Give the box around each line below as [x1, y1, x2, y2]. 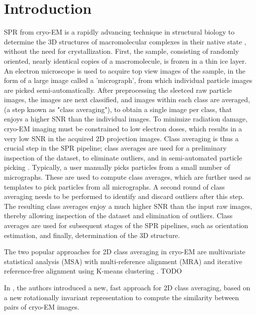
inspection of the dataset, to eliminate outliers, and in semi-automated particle [4, 152, 242, 162]
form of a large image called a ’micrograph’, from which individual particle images [4, 75, 253, 85]
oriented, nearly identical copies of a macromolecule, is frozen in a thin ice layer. [4, 55, 247, 66]
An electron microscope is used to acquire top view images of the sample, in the [4, 65, 246, 76]
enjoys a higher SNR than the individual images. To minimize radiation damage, [4, 114, 248, 124]
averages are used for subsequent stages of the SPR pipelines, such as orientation [4, 220, 249, 230]
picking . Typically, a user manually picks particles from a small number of [4, 162, 230, 172]
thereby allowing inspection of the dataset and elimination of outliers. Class [4, 210, 233, 221]
